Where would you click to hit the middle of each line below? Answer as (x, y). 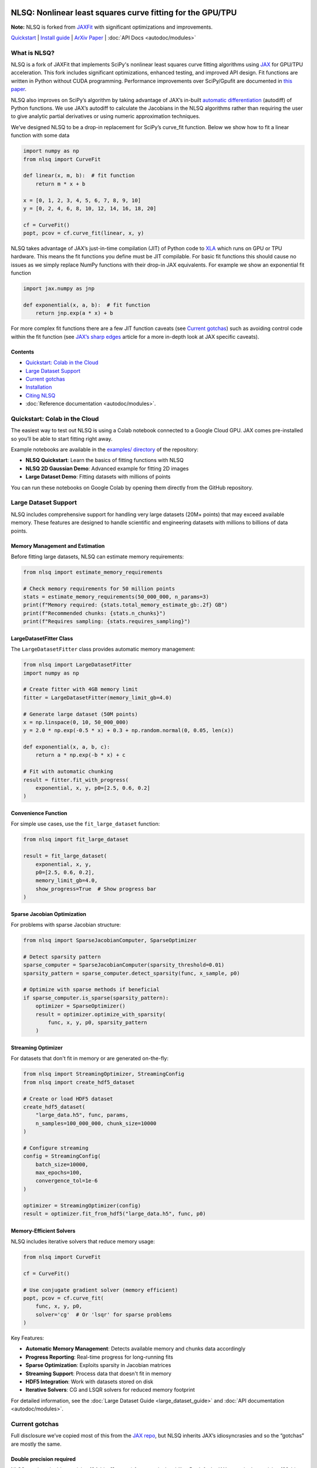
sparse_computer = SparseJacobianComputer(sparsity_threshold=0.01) (124, 965)
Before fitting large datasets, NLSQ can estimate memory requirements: (97, 556)
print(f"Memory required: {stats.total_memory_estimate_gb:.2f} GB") (125, 605)
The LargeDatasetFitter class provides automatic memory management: (103, 649)
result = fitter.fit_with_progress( (76, 780)
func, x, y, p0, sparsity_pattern (97, 1023)
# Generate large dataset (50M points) (80, 714)
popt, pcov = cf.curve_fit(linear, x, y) (84, 233)
